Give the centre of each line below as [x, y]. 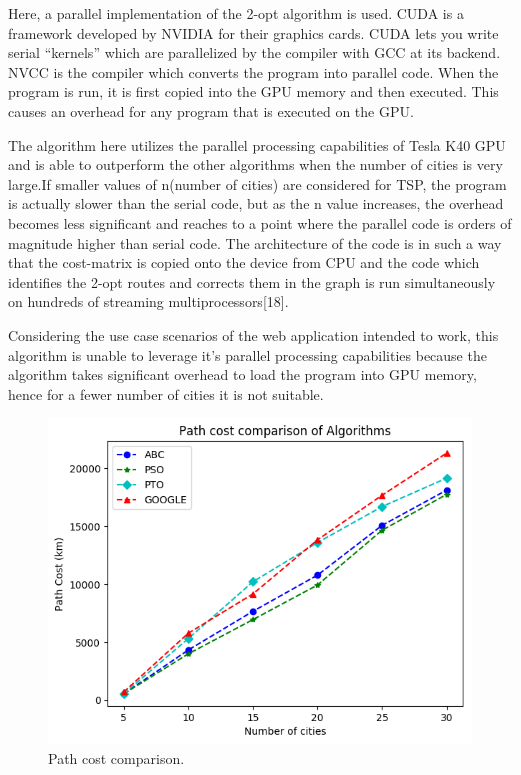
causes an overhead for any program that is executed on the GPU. [211, 110]
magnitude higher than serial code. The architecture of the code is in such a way [255, 242]
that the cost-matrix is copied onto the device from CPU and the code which [244, 262]
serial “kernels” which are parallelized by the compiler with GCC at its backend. [254, 52]
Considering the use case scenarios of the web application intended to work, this [253, 334]
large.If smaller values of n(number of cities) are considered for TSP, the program [257, 183]
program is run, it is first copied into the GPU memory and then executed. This [253, 91]
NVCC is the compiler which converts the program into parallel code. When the [253, 71]
